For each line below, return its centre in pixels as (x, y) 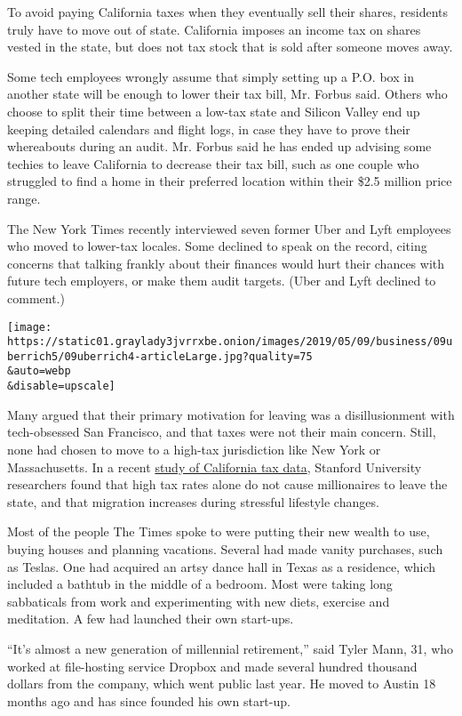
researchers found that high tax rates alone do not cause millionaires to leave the (227, 484)
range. (24, 198)
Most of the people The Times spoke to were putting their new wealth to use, (219, 531)
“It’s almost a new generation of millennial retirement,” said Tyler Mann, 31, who (231, 648)
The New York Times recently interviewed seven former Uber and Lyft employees (229, 228)
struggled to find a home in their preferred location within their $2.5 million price (230, 181)
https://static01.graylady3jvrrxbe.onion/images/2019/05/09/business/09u (230, 342)
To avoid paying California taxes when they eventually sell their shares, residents (228, 12)
